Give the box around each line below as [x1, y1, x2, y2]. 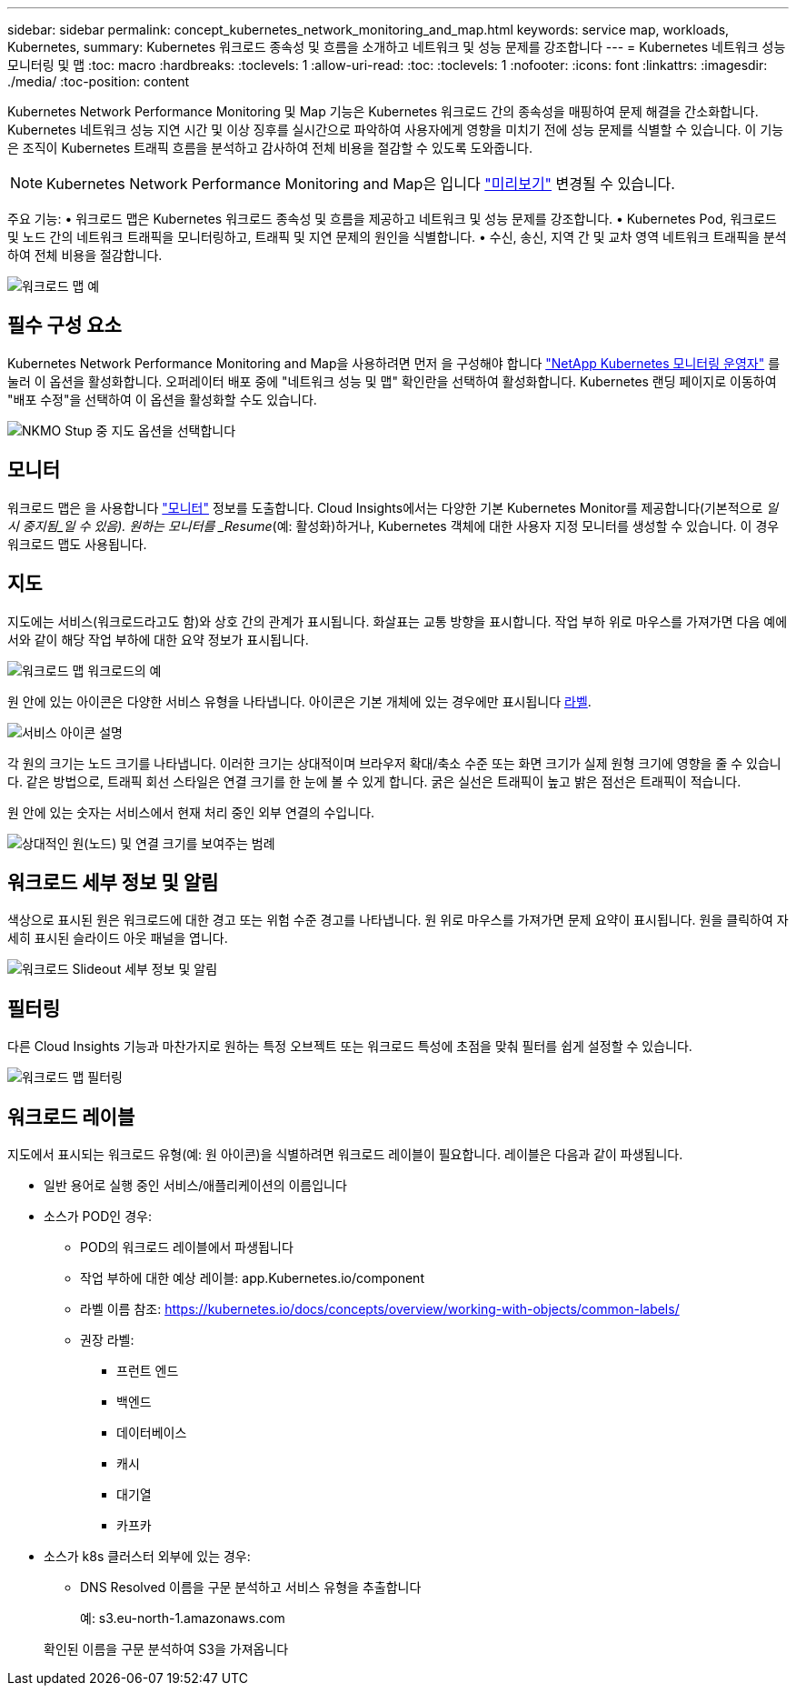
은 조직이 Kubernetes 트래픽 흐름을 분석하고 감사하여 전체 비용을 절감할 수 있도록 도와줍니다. [7, 140, 532, 155]
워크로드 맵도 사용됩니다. [7, 536, 147, 552]
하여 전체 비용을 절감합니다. [7, 247, 163, 263]
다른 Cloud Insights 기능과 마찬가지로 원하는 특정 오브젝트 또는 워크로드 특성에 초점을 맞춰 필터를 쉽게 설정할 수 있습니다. [7, 1038, 692, 1055]
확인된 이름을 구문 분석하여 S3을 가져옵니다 [44, 1641, 289, 1658]
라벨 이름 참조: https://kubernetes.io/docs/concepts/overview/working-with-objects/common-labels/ [80, 1301, 680, 1317]
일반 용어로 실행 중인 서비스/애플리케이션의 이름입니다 [44, 1177, 347, 1194]
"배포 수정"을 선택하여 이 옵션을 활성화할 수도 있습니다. [7, 391, 317, 407]
